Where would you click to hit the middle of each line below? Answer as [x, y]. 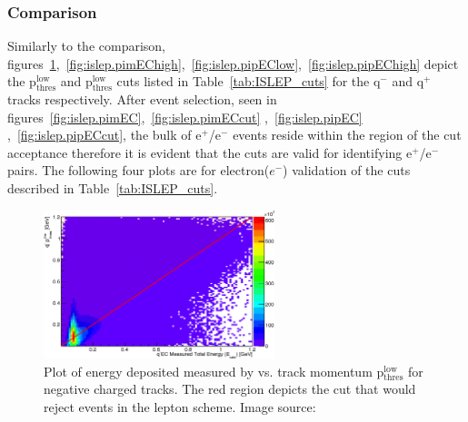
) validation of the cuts [347, 170]
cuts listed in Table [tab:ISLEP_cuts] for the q [249, 81]
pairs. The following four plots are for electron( [139, 170]
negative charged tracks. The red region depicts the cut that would [230, 389]
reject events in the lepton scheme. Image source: [180, 406]
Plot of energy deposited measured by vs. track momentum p [214, 371]
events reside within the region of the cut [347, 135]
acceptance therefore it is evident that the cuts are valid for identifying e [210, 152]
